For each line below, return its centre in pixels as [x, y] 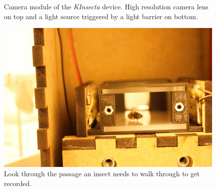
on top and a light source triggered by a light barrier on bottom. [101, 16]
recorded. [18, 183]
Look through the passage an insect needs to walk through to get [102, 174]
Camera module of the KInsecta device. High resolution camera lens [106, 6]
